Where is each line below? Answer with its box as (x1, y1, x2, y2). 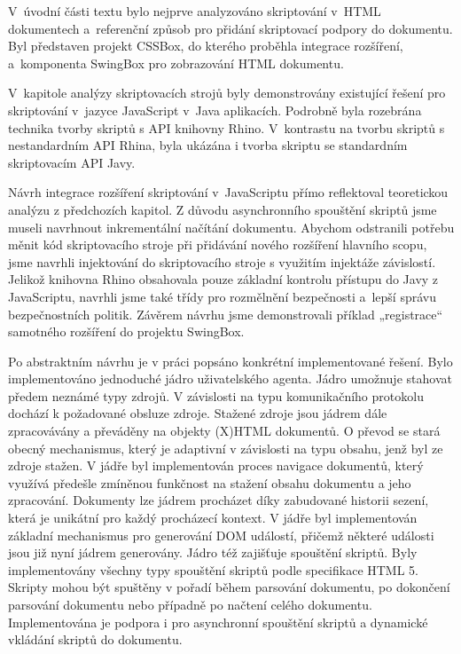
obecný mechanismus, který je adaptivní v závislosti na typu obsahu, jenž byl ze (8, 438, 443, 457)
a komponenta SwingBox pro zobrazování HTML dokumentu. (8, 53, 344, 72)
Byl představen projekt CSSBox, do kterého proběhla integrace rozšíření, (8, 36, 403, 55)
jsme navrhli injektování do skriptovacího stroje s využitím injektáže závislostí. (8, 252, 436, 271)
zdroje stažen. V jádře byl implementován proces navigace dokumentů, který (8, 456, 424, 475)
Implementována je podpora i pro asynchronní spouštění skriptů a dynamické (8, 612, 428, 631)
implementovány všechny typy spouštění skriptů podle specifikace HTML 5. (8, 560, 419, 579)
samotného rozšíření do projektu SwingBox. (8, 322, 245, 341)
